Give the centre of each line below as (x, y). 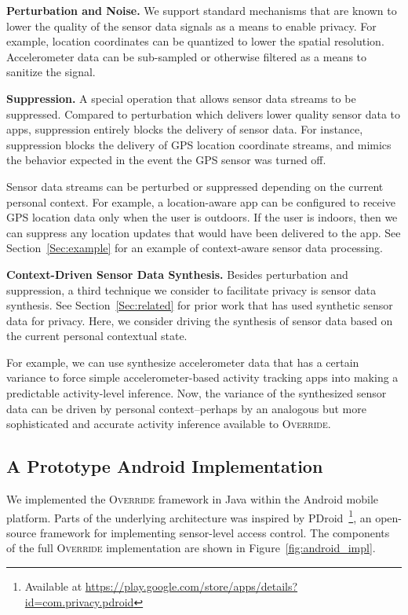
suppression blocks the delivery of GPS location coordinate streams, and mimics (199, 144)
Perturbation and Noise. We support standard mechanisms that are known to (202, 10)
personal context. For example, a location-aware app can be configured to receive (201, 201)
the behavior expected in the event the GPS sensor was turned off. (166, 160)
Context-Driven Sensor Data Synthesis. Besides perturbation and (177, 274)
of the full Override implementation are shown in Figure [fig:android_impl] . (191, 548)
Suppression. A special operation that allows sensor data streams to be (181, 98)
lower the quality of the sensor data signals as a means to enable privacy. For (191, 26)
